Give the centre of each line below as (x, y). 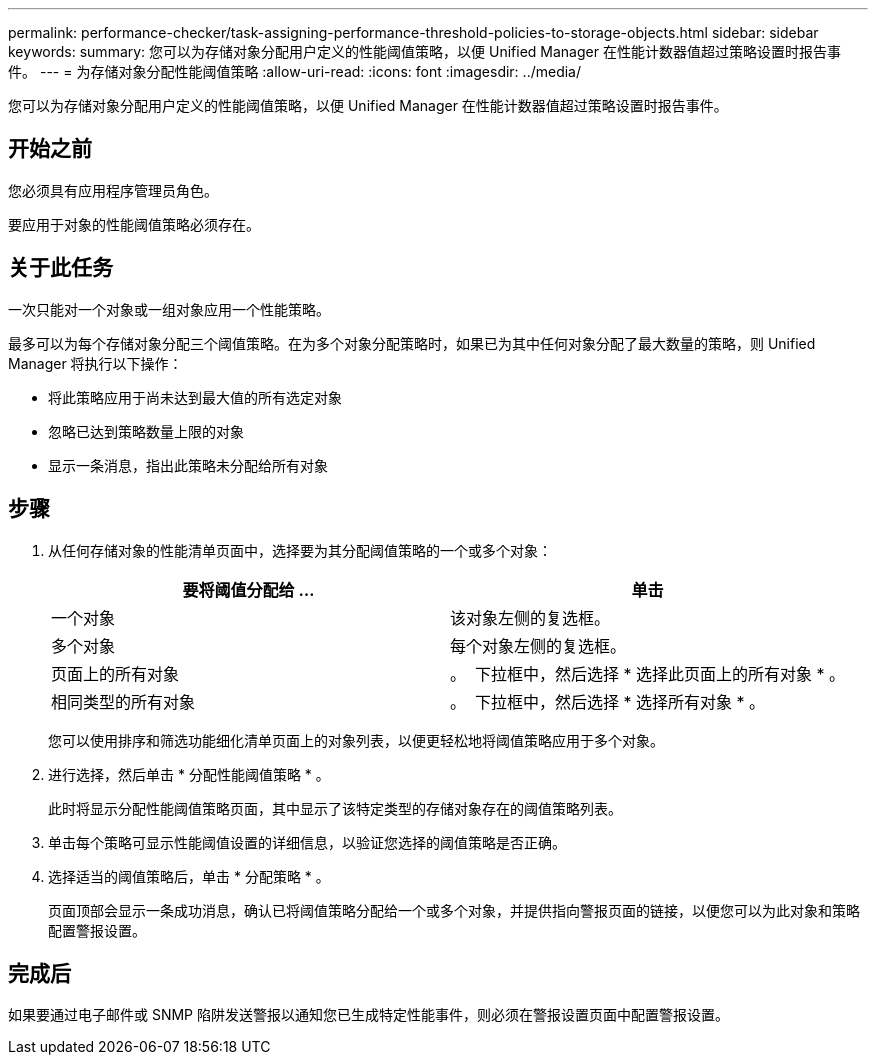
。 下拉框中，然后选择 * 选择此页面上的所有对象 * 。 (648, 673)
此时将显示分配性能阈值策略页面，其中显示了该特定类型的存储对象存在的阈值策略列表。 (335, 808)
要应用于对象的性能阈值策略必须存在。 (134, 224)
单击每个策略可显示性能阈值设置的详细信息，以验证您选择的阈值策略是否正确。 (307, 842)
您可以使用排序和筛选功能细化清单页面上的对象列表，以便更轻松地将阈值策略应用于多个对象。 (356, 740)
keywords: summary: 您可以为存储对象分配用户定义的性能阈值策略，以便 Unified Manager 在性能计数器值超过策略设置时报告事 (424, 51)
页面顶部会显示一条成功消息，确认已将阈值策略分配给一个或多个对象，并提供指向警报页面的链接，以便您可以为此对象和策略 (454, 910)
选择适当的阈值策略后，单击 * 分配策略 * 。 (189, 876)
